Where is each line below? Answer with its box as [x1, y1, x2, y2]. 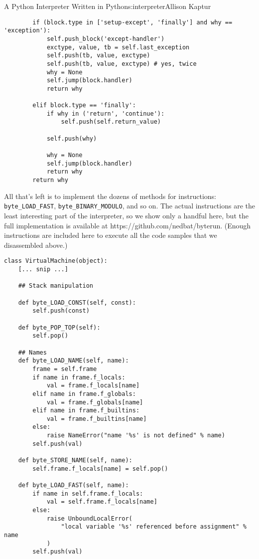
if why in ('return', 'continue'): [46, 110, 165, 117]
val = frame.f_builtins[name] [46, 415, 147, 422]
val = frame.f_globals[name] [46, 398, 143, 406]
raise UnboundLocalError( [46, 515, 132, 522]
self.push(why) [46, 135, 97, 142]
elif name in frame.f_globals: [32, 390, 136, 397]
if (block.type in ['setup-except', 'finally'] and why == [32, 18, 233, 26]
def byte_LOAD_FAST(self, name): [18, 482, 129, 489]
